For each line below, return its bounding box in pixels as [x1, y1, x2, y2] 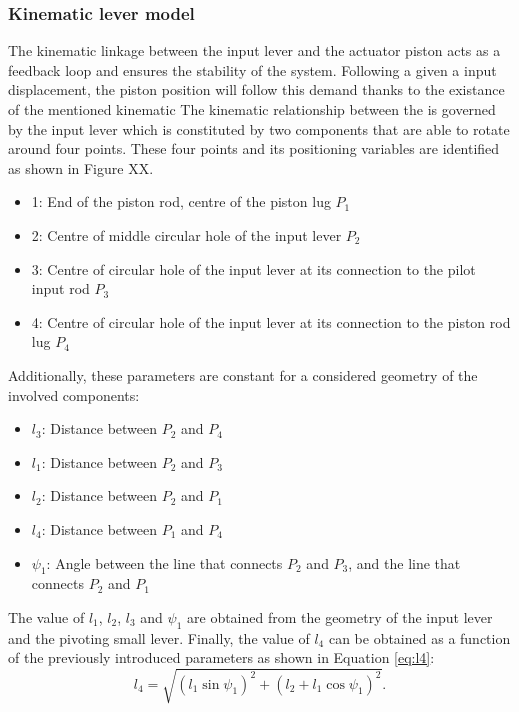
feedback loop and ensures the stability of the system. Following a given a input [8, 59, 497, 80]
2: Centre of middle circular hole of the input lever [31, 224, 342, 245]
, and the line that [348, 552, 461, 573]
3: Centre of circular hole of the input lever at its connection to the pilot [31, 258, 476, 279]
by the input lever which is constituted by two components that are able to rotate [8, 118, 510, 139]
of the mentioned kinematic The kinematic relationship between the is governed [8, 99, 496, 119]
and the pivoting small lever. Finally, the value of [8, 627, 310, 648]
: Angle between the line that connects [46, 552, 283, 573]
